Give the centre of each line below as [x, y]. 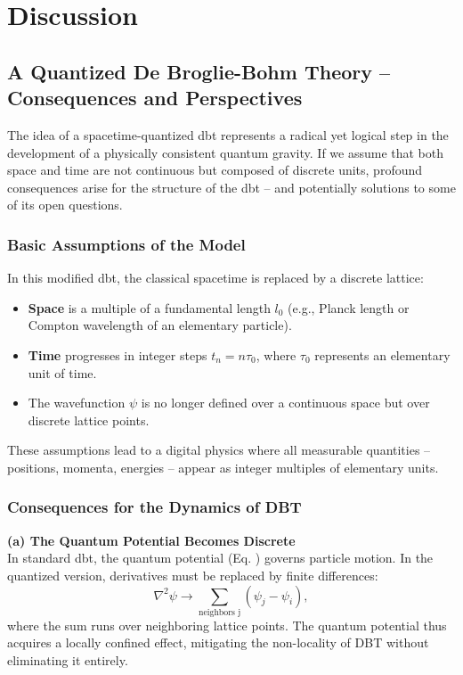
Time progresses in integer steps [118, 354]
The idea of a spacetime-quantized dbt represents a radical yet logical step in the [228, 134]
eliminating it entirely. [68, 660]
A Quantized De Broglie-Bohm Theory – [199, 71]
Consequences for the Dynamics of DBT [154, 507]
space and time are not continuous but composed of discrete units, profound [215, 170]
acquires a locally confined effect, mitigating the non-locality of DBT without [218, 642]
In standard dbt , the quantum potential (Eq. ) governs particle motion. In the [220, 558]
